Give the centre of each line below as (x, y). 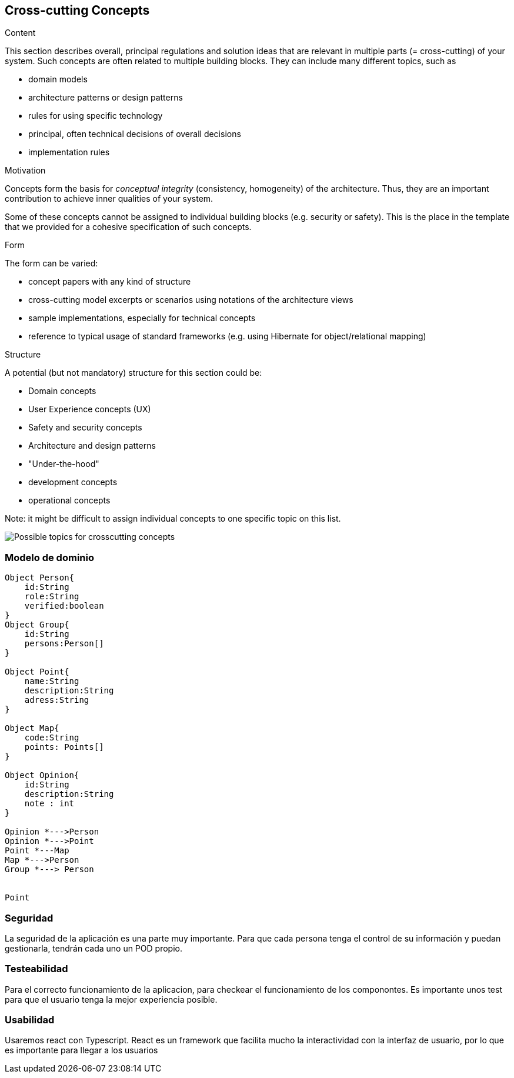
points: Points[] (64, 747)
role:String (52, 597)
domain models (58, 79)
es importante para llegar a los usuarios (81, 1050)
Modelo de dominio (49, 557)
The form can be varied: (51, 263)
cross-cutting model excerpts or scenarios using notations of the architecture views (191, 300)
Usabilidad (30, 1020)
